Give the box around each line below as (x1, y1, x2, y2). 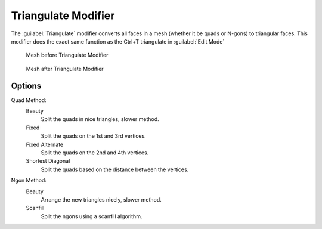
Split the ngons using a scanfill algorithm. (41, 212, 143, 220)
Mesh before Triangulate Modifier (26, 51, 109, 59)
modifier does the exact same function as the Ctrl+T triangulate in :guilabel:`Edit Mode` (11, 38, 225, 45)
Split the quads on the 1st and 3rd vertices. (41, 132, 146, 140)
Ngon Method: (11, 177, 47, 184)
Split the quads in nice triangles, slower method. (41, 116, 159, 123)
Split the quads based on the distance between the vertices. (41, 166, 189, 173)
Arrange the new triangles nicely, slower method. (41, 196, 162, 203)
